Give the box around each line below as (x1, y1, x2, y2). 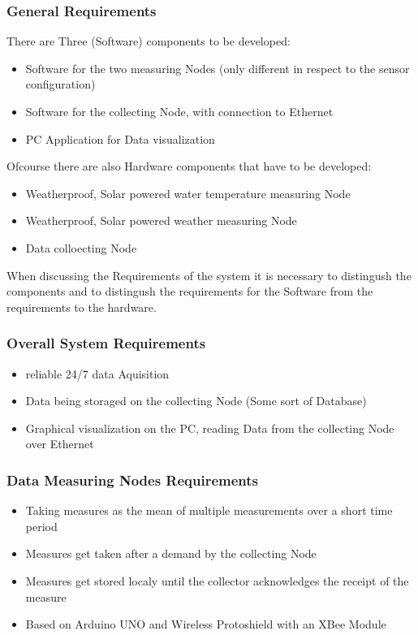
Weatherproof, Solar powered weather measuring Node (25, 212, 297, 229)
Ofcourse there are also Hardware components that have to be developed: (6, 158, 372, 175)
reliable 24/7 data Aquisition (25, 365, 170, 382)
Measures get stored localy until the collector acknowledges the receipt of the (25, 572, 409, 589)
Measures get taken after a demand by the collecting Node (25, 545, 317, 562)
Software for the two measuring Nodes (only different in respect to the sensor (25, 59, 410, 76)
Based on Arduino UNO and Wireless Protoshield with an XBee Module (25, 616, 386, 633)
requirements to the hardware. (6, 298, 157, 315)
